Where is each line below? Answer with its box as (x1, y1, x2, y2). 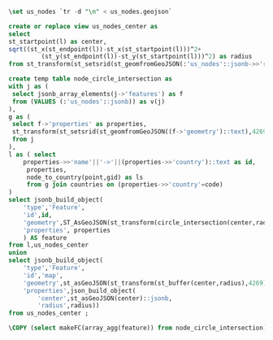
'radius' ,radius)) (37, 302, 100, 310)
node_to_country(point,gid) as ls (26, 173, 144, 181)
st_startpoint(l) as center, (8, 37, 107, 46)
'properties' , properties (23, 226, 111, 234)
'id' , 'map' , (23, 271, 63, 280)
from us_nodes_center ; (8, 309, 89, 317)
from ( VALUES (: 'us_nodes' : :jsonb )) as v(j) (11, 98, 165, 106)
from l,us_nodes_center (8, 241, 89, 250)
